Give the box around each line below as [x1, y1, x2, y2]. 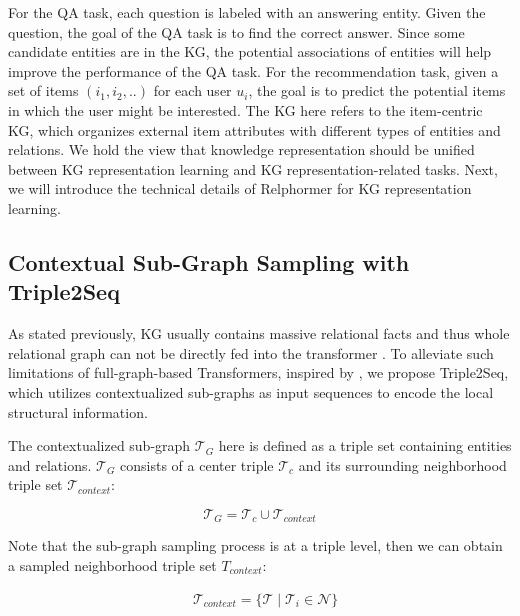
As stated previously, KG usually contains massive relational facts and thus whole [8, 323, 510, 344]
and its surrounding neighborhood [298, 454, 507, 475]
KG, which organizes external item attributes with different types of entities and [8, 119, 501, 140]
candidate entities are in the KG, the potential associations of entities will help [8, 41, 492, 62]
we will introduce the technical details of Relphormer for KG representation [8, 178, 472, 199]
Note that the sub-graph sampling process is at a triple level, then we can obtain [8, 535, 503, 556]
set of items [8, 80, 79, 101]
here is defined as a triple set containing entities [218, 435, 512, 456]
